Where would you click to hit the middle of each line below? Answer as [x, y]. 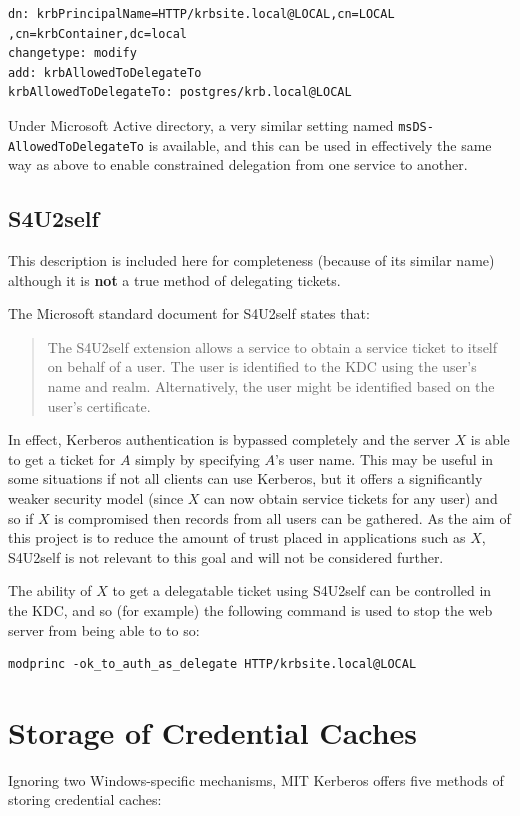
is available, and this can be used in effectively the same [320, 144]
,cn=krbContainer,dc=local [97, 33]
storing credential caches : [85, 799]
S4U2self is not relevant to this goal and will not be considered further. [226, 556]
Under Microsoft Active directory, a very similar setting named [201, 124]
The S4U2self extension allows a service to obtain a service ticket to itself [272, 346]
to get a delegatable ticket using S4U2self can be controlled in [302, 590]
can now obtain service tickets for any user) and [351, 498]
